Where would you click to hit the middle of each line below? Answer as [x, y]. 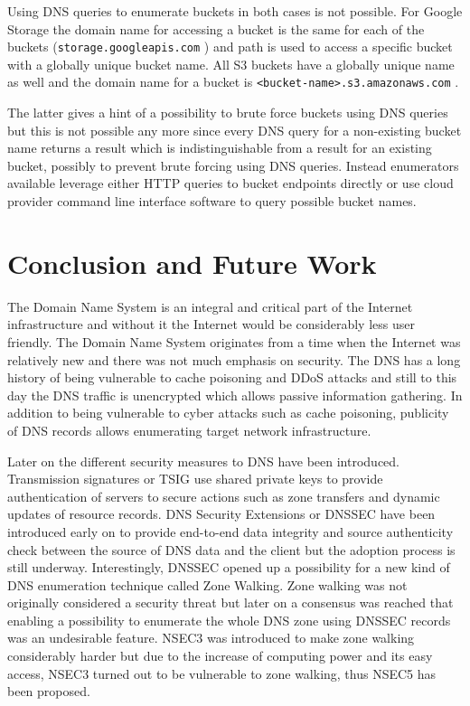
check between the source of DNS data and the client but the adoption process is [231, 549]
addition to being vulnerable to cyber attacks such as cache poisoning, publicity [228, 413]
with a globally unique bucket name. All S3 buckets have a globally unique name [231, 64]
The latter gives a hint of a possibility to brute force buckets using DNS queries [228, 113]
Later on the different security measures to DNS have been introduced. [204, 461]
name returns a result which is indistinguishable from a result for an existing [220, 148]
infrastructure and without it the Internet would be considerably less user [211, 324]
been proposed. [49, 691]
